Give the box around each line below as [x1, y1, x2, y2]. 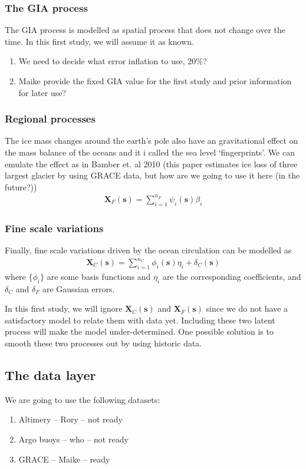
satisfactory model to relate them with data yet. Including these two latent [5, 313, 275, 326]
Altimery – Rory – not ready [18, 413, 123, 425]
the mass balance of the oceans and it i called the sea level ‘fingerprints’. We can [5, 146, 295, 158]
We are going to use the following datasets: [5, 393, 160, 405]
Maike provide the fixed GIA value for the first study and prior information [18, 75, 292, 87]
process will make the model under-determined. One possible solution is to [5, 325, 274, 338]
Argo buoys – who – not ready [18, 433, 129, 445]
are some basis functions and [47, 270, 151, 282]
